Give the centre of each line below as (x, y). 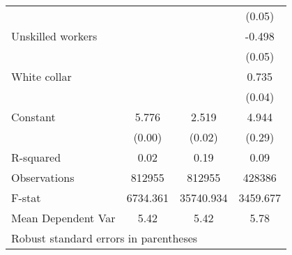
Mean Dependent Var (63, 218)
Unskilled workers (54, 36)
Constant (33, 117)
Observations (43, 177)
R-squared (36, 157)
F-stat (26, 198)
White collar (41, 76)
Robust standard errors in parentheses (105, 238)
